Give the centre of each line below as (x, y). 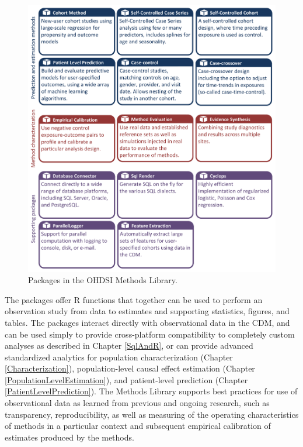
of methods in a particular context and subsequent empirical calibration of (138, 426)
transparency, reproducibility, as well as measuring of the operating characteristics (152, 414)
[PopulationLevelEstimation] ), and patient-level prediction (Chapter (126, 379)
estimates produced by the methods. (69, 437)
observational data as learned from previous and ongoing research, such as (137, 403)
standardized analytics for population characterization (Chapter (119, 357)
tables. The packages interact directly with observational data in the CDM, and (147, 322)
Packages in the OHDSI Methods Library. (103, 280)
